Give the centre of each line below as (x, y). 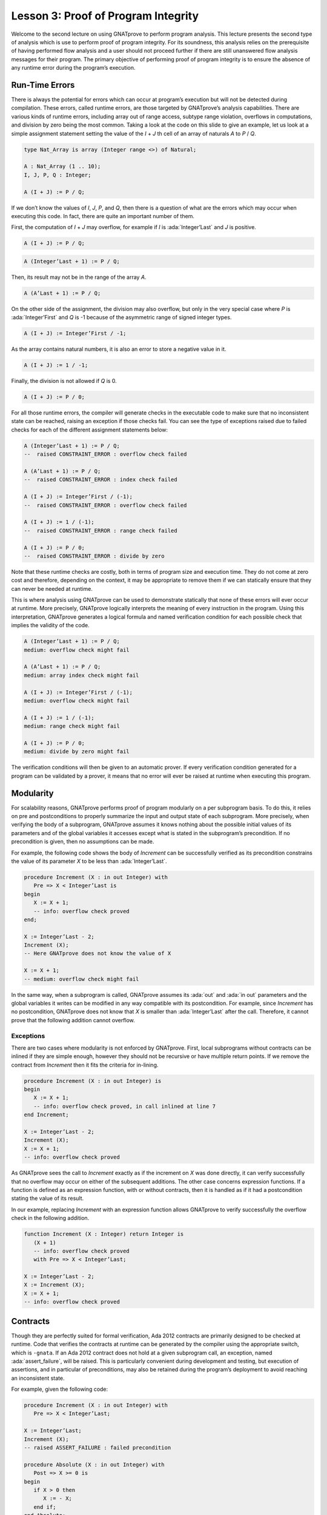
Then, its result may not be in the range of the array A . (79, 277)
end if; (45, 1507)
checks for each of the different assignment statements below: (90, 430)
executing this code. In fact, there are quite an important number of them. (103, 216)
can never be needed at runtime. (52, 588)
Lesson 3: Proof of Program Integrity (105, 16)
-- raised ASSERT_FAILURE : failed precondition (97, 1448)
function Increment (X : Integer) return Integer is (104, 1234)
